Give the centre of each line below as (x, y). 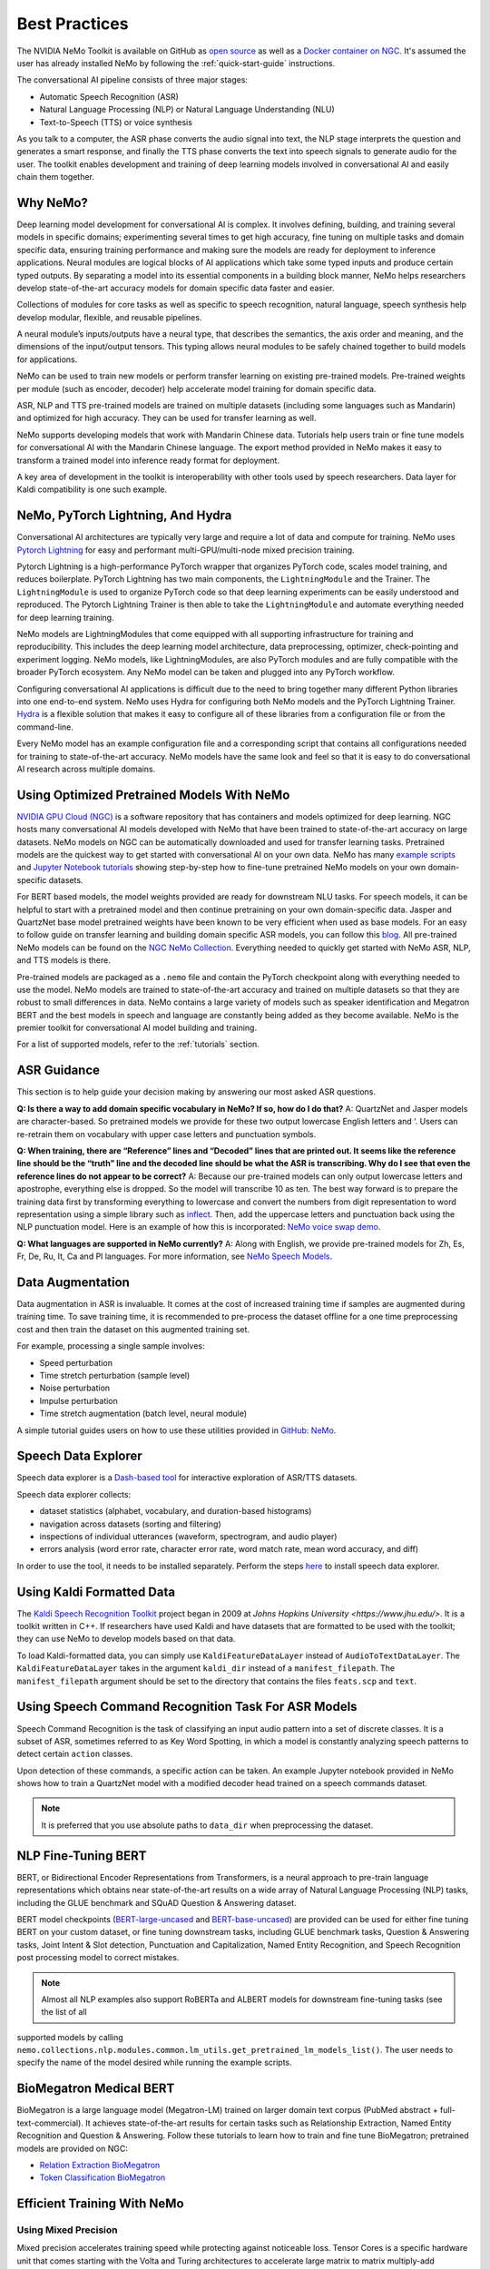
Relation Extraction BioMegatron (100, 2165)
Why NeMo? (52, 203)
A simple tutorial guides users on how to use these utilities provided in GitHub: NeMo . (176, 1430)
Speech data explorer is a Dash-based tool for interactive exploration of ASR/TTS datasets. (187, 1478)
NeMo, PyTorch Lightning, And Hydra (124, 516)
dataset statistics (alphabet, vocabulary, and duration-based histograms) (176, 1511)
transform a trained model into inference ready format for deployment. (148, 460)
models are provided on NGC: (73, 2148)
